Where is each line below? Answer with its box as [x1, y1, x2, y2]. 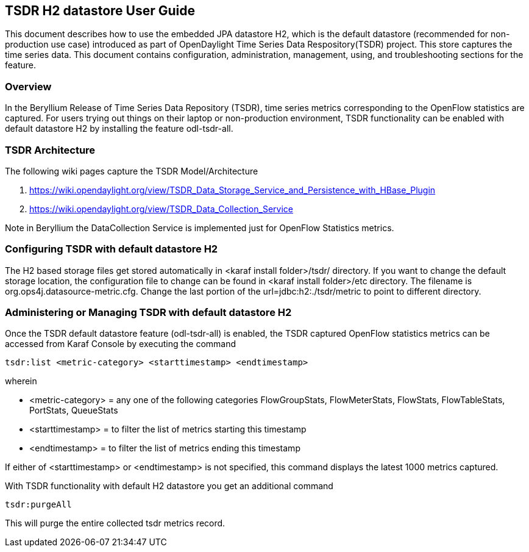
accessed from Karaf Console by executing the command [5, 339, 236, 349]
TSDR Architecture [5, 143, 96, 156]
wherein [5, 376, 37, 387]
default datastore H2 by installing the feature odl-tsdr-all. [5, 123, 233, 134]
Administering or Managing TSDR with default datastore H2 [5, 306, 292, 319]
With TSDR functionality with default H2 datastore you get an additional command [5, 481, 333, 492]
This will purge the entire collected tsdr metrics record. [5, 518, 225, 529]
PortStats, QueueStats [29, 405, 118, 416]
